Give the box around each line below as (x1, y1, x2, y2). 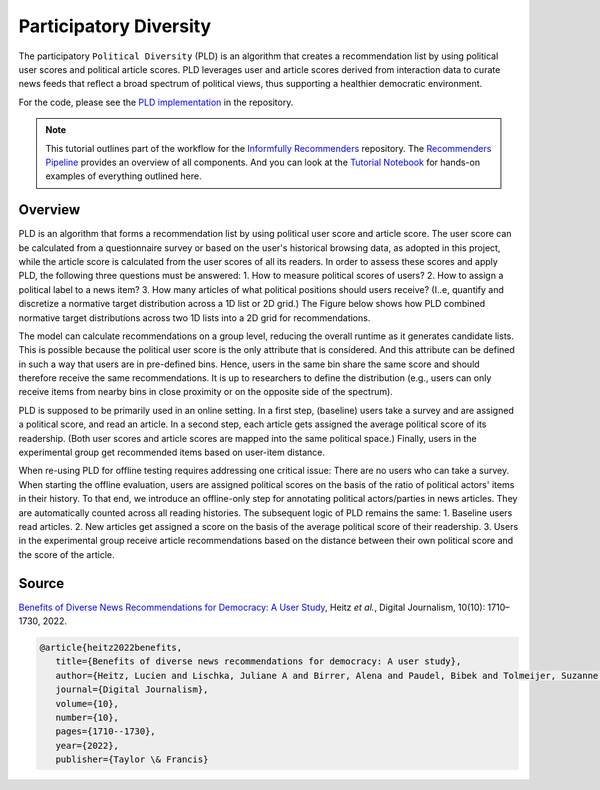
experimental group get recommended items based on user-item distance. (18, 446, 325, 459)
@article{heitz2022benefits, (39, 642, 183, 654)
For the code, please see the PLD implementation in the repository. (18, 96, 294, 108)
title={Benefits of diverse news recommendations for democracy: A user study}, (55, 656, 462, 667)
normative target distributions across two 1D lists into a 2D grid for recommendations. (18, 311, 371, 324)
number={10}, (55, 712, 120, 724)
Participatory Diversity (18, 15, 212, 37)
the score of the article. (18, 548, 115, 560)
